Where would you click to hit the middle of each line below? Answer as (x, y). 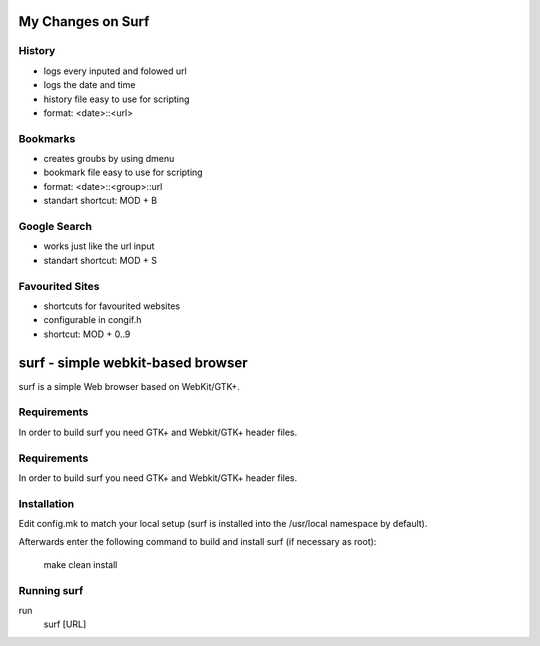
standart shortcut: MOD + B (100, 201)
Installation (46, 503)
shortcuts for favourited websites (111, 306)
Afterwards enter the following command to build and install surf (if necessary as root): (197, 542)
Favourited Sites (59, 286)
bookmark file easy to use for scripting (123, 172)
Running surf (51, 590)
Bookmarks (47, 138)
